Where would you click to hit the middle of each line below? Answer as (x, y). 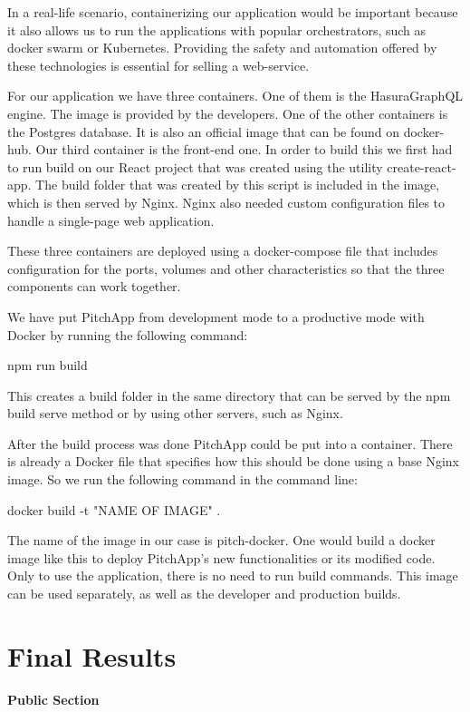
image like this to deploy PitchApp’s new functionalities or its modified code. (221, 557)
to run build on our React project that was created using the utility (195, 166)
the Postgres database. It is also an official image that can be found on (204, 131)
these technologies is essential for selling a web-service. (158, 65)
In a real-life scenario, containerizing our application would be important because (233, 12)
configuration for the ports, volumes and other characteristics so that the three (226, 268)
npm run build (48, 365)
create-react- (422, 166)
